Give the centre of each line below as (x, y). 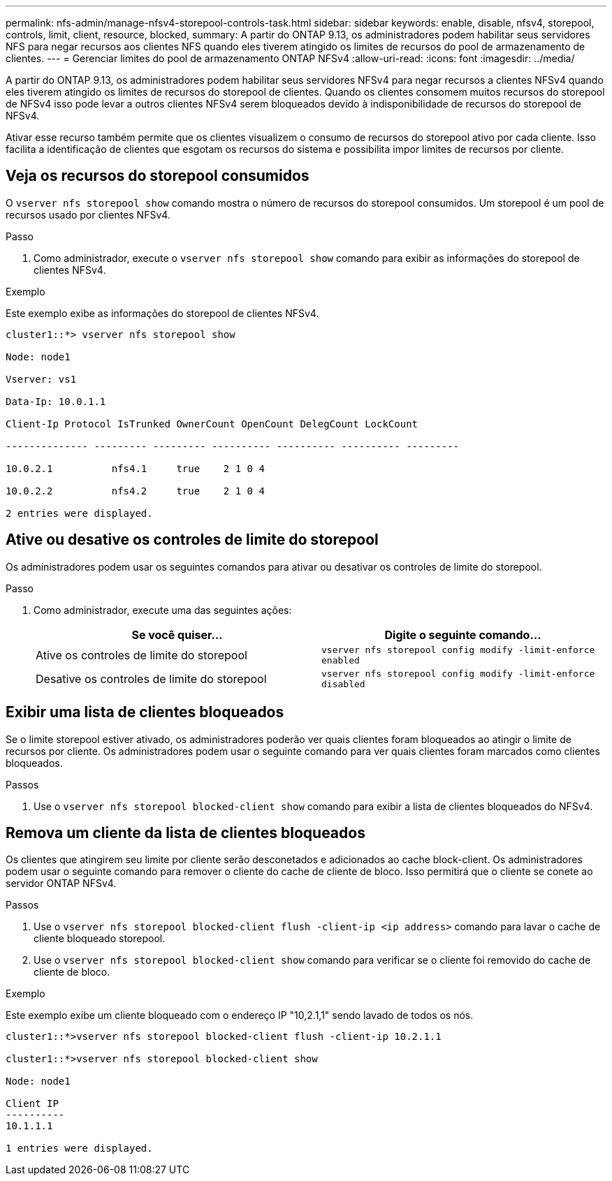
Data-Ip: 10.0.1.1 (56, 401)
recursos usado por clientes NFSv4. (88, 214)
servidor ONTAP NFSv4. (61, 883)
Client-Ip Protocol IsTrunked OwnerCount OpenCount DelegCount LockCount (212, 424)
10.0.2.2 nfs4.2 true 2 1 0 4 (135, 491)
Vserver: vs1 (41, 379)
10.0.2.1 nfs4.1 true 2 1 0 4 (135, 468)
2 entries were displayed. (79, 513)
